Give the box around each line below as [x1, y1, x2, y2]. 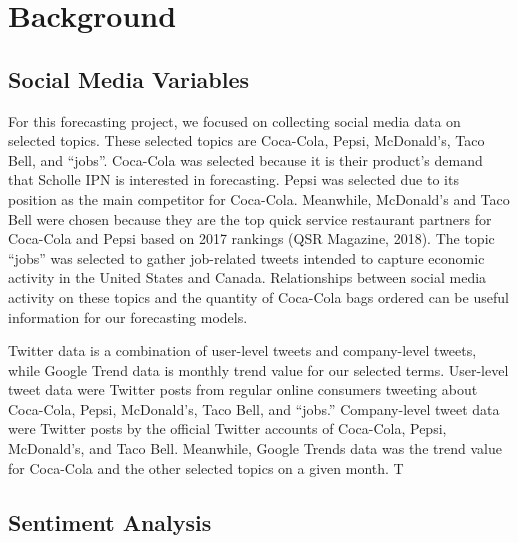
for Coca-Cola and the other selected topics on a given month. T [8, 457, 404, 478]
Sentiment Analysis [8, 506, 212, 537]
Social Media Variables [8, 63, 250, 94]
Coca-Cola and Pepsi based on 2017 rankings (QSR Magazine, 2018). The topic [8, 228, 495, 249]
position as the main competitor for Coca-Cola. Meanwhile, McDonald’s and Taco [8, 188, 510, 209]
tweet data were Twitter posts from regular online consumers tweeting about [8, 379, 478, 400]
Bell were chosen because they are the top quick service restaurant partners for [8, 208, 492, 229]
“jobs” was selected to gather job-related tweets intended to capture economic [8, 247, 485, 268]
